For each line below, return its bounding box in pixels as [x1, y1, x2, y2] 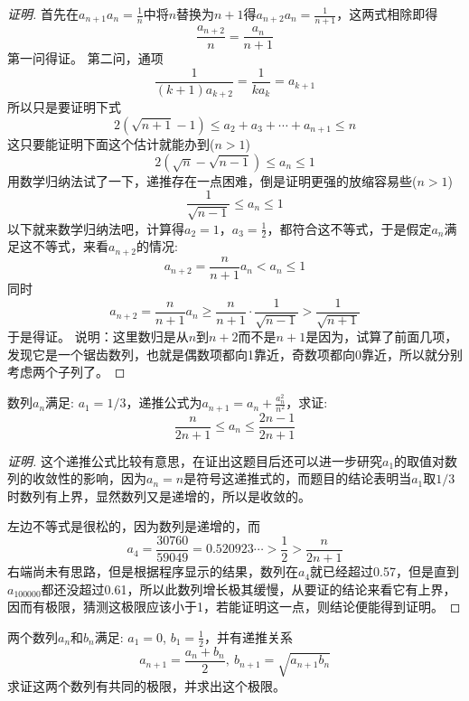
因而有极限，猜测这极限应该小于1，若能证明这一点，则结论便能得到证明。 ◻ [7, 597, 461, 616]
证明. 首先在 [7, 5, 79, 23]
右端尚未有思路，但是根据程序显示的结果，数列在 [7, 562, 298, 581]
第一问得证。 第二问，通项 [7, 49, 164, 68]
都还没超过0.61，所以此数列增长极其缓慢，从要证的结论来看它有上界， [41, 579, 456, 598]
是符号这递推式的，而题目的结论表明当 [183, 469, 412, 488]
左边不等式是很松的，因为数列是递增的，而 [7, 517, 260, 536]
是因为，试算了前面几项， [305, 327, 458, 346]
